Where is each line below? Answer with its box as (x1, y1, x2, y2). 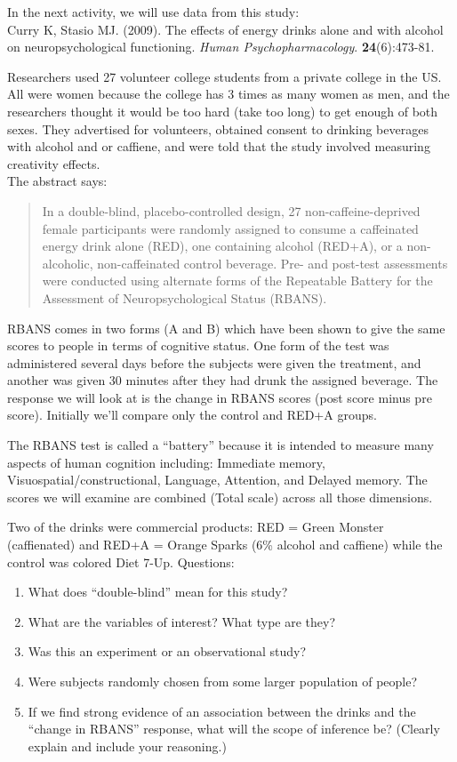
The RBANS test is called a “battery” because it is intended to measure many (7, 436, 434, 454)
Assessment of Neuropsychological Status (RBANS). (42, 288, 327, 307)
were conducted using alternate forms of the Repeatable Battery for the (42, 271, 433, 290)
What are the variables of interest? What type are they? (28, 612, 336, 630)
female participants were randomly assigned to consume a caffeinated (42, 219, 419, 237)
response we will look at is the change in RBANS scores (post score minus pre (7, 388, 432, 406)
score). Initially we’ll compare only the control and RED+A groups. (7, 405, 377, 424)
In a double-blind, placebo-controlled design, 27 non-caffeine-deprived (42, 201, 421, 220)
